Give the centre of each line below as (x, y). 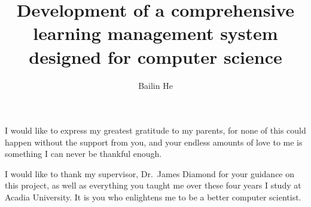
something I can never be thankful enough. (83, 154)
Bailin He (155, 85)
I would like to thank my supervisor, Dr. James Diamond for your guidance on (150, 173)
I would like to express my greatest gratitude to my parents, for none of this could (155, 130)
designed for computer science (155, 56)
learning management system (155, 33)
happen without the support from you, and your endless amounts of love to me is (154, 142)
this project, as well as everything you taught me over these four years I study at (153, 185)
